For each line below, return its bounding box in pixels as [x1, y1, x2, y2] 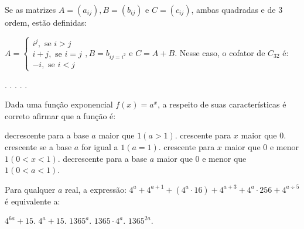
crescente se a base [5, 141, 72, 153]
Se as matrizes [5, 4, 56, 15]
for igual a [81, 141, 118, 153]
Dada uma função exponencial [5, 98, 113, 110]
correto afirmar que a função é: [5, 109, 116, 122]
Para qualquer [5, 183, 56, 195]
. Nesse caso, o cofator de [175, 46, 265, 58]
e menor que [202, 152, 247, 164]
